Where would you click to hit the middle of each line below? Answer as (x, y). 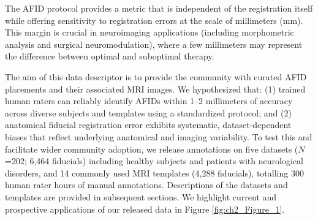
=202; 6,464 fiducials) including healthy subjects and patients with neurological (154, 161)
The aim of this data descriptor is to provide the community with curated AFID (156, 76)
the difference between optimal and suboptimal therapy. (110, 56)
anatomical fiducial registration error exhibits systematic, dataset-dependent (148, 125)
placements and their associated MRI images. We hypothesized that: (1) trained (155, 89)
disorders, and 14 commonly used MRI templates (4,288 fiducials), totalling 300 (154, 173)
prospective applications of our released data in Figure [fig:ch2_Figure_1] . (145, 209)
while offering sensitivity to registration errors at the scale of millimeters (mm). (154, 20)
